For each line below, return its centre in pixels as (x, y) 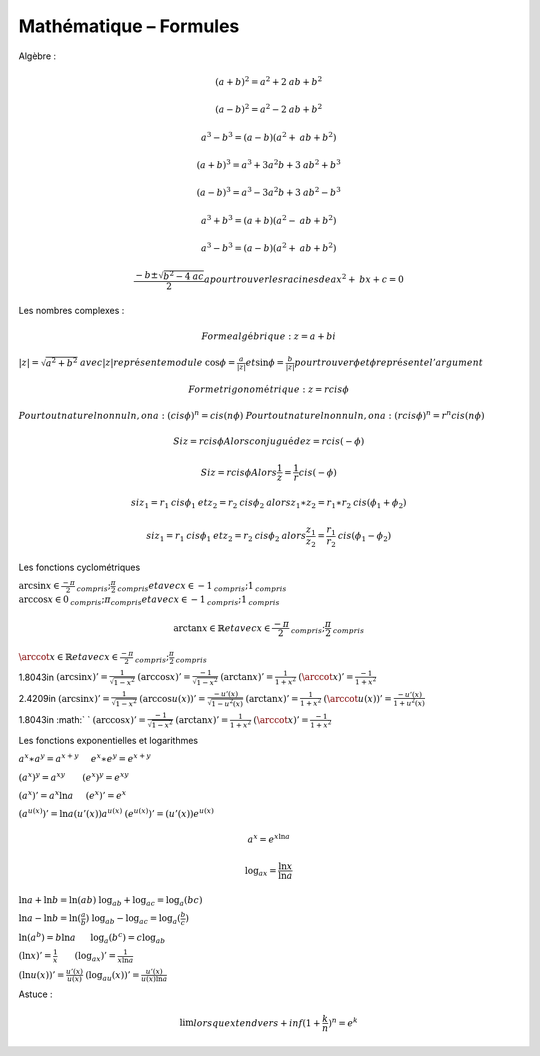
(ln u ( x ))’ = (41, 974)
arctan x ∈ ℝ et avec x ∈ (222, 628)
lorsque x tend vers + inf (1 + (257, 1023)
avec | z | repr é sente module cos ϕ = (158, 363)
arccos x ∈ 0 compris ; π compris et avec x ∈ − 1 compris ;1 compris (149, 600)
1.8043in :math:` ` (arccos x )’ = (82, 720)
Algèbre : (37, 56)
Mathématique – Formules (129, 26)
